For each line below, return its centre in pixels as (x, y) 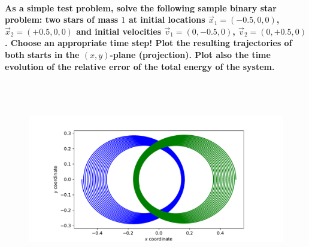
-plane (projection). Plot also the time (190, 54)
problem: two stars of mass (62, 19)
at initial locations (167, 19)
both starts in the (42, 54)
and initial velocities (119, 31)
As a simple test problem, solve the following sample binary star (141, 7)
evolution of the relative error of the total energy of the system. (140, 66)
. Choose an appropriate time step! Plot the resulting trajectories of (149, 43)
